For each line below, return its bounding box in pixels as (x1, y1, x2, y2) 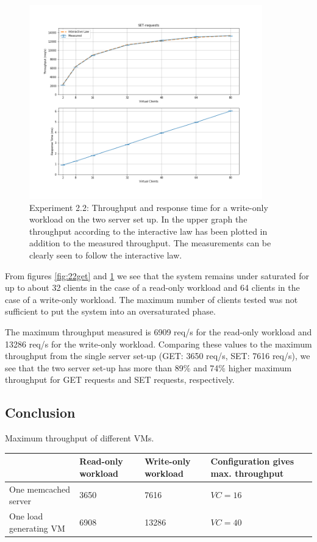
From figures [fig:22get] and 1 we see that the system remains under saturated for (5, 269, 310, 282)
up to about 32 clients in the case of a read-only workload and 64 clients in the (5, 281, 300, 294)
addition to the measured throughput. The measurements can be (29, 237, 271, 249)
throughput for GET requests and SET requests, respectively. (5, 373, 235, 386)
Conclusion (5, 403, 76, 422)
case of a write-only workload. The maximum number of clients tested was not (5, 293, 298, 305)
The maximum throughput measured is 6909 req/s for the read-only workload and (5, 325, 312, 338)
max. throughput (210, 466, 284, 479)
